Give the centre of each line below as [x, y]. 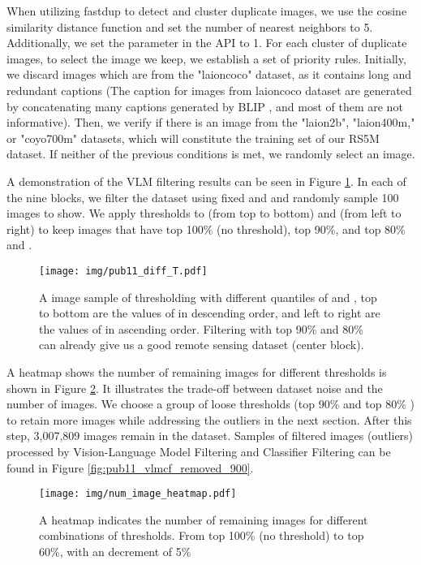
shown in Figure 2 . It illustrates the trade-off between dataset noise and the [195, 388]
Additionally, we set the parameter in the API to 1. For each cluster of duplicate [207, 43]
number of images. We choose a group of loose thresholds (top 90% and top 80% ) [210, 404]
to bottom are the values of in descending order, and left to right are [210, 313]
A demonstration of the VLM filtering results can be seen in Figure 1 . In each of [206, 181]
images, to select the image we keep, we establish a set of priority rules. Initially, [206, 58]
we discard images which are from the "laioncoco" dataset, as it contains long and [209, 74]
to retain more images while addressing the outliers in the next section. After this [209, 419]
